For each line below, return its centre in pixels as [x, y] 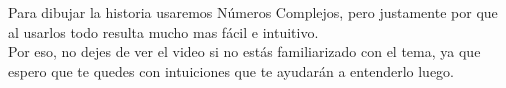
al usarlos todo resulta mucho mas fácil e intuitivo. [163, 31]
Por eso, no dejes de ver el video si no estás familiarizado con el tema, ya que [244, 51]
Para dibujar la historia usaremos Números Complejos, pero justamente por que [253, 12]
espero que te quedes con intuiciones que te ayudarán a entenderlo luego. [231, 70]
